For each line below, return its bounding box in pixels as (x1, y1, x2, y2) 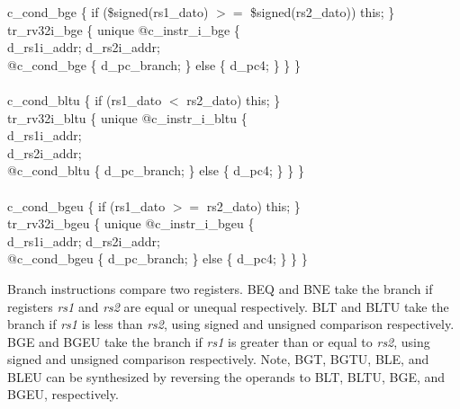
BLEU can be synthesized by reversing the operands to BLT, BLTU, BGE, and (7, 367, 446, 386)
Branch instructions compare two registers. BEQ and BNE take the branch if (7, 279, 433, 298)
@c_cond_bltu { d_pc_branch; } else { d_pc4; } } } (7, 161, 304, 180)
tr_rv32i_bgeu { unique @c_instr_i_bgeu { (7, 214, 255, 233)
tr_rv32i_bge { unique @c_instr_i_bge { (7, 20, 240, 39)
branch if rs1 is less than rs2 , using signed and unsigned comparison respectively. (7, 315, 455, 333)
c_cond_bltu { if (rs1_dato (7, 90, 162, 109)
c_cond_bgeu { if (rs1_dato (7, 196, 166, 215)
